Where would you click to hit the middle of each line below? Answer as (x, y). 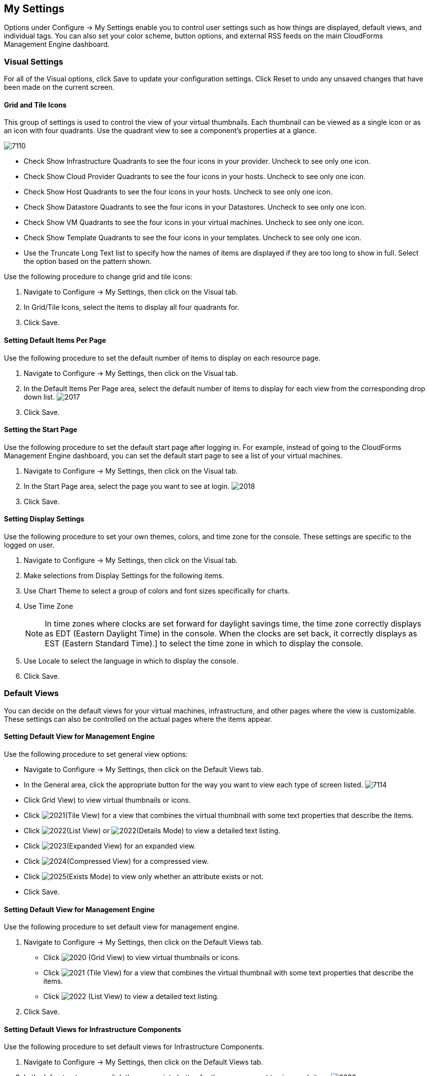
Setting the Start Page (41, 430)
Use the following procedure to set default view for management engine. (122, 927)
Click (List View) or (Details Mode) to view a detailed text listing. (152, 831)
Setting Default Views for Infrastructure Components (93, 1029)
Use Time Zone (49, 606)
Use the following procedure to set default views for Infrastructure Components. (134, 1047)
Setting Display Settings (44, 519)
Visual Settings (34, 61)
